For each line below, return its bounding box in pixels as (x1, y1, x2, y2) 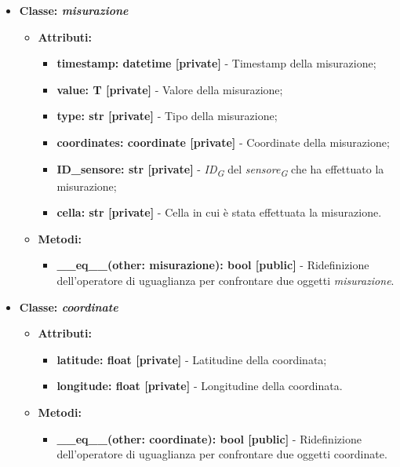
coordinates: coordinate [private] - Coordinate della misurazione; (56, 133, 390, 150)
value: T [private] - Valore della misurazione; (56, 81, 283, 97)
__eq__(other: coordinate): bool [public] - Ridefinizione (56, 430, 362, 447)
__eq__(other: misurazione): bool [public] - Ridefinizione (56, 257, 369, 273)
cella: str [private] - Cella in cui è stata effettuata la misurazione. (56, 204, 382, 221)
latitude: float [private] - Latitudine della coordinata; (56, 351, 327, 367)
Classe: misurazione (19, 2, 129, 18)
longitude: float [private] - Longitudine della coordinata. (56, 378, 343, 394)
